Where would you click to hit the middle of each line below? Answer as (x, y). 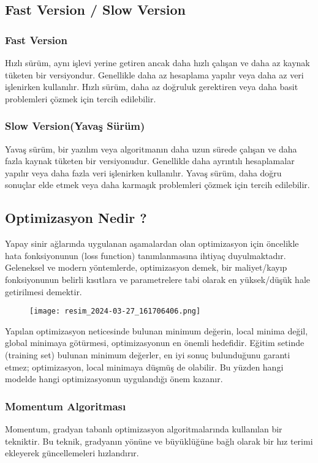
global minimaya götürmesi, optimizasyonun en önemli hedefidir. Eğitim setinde (155, 343)
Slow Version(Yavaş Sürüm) (75, 126)
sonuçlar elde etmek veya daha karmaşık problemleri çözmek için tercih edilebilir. (157, 185)
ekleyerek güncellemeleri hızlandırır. (72, 453)
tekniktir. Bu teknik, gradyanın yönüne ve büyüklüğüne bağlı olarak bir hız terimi (159, 441)
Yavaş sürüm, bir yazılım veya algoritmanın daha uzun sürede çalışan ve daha (151, 149)
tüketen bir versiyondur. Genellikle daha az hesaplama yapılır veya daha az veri (154, 74)
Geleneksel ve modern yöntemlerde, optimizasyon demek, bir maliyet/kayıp (146, 267)
